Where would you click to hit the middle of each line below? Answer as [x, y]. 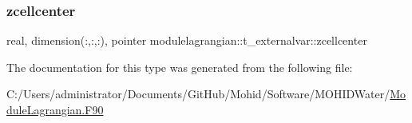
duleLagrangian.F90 [55, 109]
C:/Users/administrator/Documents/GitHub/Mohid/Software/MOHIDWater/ [198, 94]
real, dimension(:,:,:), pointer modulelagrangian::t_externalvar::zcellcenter [187, 40]
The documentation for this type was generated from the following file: [180, 67]
